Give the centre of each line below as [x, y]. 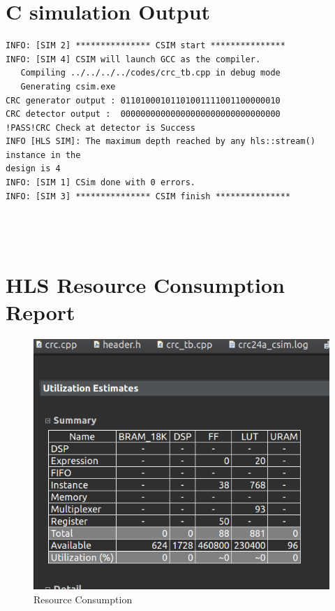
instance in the [43, 155]
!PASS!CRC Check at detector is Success [101, 128]
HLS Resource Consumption [145, 285]
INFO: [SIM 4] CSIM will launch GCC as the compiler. [133, 59]
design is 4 [33, 169]
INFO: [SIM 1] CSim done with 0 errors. [101, 183]
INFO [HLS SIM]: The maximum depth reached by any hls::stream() [161, 142]
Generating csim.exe [68, 86]
